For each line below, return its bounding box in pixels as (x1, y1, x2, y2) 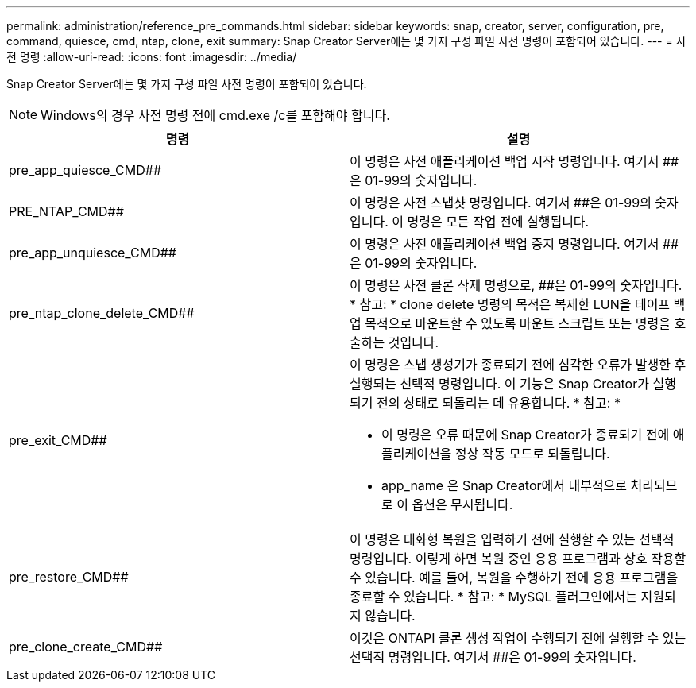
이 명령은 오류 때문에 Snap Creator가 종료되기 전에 (381, 427, 670, 443)
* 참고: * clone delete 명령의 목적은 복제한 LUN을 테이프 (350, 296, 671, 312)
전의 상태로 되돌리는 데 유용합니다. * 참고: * (376, 395, 621, 411)
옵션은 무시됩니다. (412, 497, 513, 512)
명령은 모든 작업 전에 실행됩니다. (407, 214, 590, 230)
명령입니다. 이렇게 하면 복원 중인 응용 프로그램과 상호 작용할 (350, 551, 686, 566)
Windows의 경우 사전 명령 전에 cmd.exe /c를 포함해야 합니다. (41, 107, 390, 123)
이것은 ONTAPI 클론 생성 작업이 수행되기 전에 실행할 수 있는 (350, 630, 686, 646)
